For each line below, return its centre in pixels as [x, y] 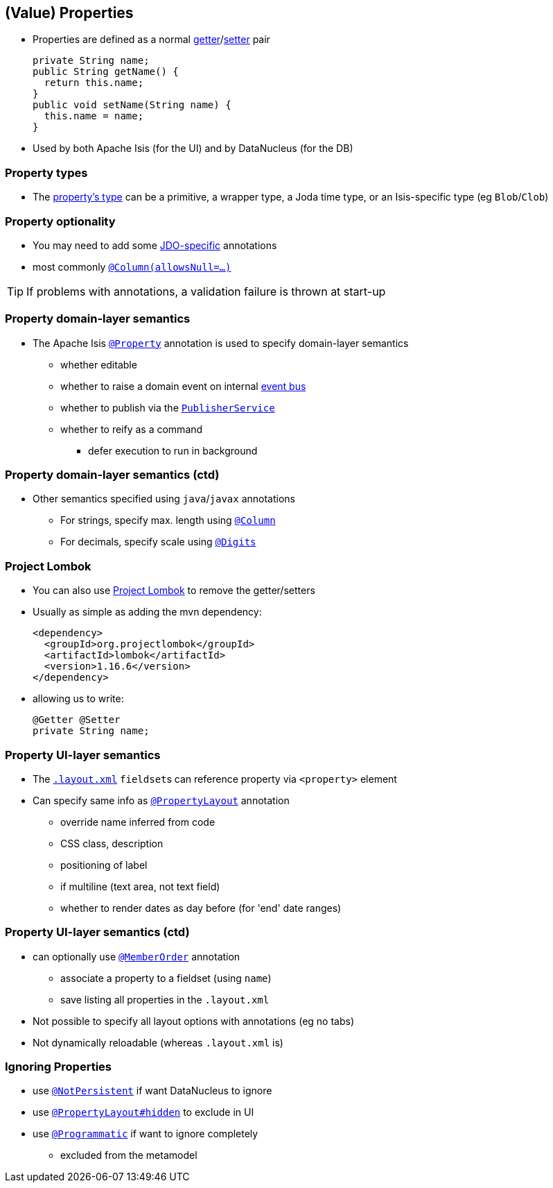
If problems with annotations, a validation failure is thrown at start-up [206, 291]
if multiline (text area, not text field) [140, 886]
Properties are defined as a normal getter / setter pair [151, 40]
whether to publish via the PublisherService [168, 407]
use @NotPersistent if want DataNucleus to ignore [152, 1091]
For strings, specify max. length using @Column [168, 520]
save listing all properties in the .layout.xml [165, 999]
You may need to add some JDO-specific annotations [155, 245]
